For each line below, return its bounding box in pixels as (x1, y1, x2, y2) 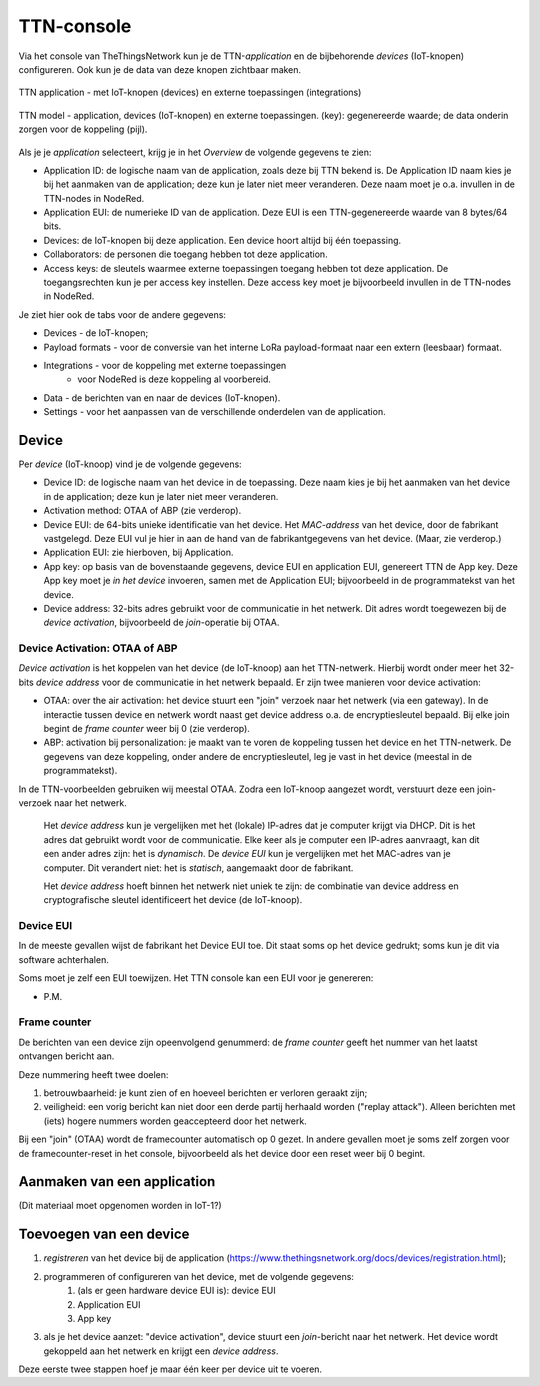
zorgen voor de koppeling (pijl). (18, 123, 148, 135)
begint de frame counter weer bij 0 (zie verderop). (43, 723, 250, 735)
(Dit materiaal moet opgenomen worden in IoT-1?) (18, 1200, 222, 1212)
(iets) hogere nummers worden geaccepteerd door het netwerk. (43, 1115, 307, 1127)
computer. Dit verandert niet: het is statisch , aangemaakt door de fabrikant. (43, 861, 354, 874)
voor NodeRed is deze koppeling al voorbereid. (77, 373, 272, 385)
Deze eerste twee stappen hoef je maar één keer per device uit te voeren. (18, 1363, 323, 1375)
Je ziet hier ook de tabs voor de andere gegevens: (18, 308, 227, 320)
